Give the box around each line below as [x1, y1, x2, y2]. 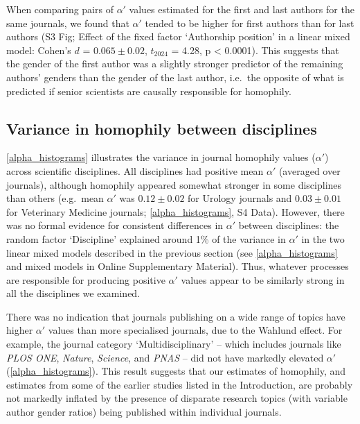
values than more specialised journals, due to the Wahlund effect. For [48, 323, 343, 337]
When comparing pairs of [6, 2, 114, 16]
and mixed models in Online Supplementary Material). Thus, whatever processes [6, 259, 349, 273]
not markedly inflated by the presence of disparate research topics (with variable [6, 391, 348, 405]
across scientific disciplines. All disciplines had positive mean [6, 163, 264, 178]
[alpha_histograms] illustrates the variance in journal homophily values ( [6, 150, 316, 164]
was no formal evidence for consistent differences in [6, 218, 224, 232]
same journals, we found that [6, 15, 129, 30]
